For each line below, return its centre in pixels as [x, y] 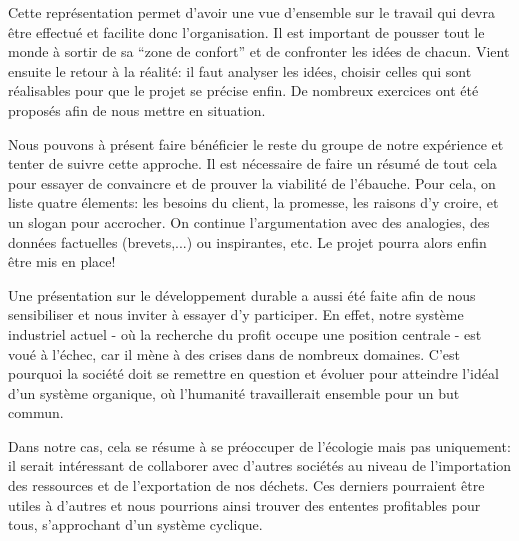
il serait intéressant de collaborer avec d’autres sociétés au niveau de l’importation [260, 465]
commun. [36, 412]
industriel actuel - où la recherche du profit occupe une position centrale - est [245, 333]
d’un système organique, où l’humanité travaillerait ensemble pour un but [234, 392]
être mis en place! [62, 261]
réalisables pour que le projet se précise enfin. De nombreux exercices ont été [243, 90]
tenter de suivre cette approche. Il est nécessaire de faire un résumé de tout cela [252, 163]
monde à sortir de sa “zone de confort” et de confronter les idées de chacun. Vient [259, 51]
